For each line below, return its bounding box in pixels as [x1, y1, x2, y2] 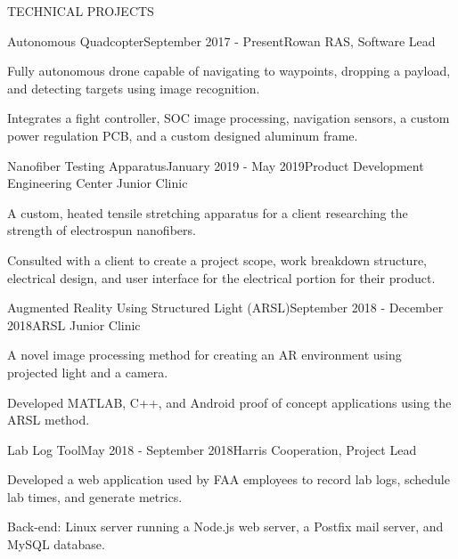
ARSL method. [7, 410, 90, 429]
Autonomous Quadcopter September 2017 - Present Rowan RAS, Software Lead [7, 31, 436, 50]
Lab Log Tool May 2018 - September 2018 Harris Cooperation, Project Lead [7, 440, 417, 458]
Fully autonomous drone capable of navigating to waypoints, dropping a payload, [7, 61, 451, 80]
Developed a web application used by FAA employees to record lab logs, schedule [7, 470, 450, 489]
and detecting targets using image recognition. [7, 78, 260, 97]
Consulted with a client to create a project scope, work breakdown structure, [7, 250, 428, 269]
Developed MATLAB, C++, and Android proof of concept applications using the [7, 393, 452, 411]
